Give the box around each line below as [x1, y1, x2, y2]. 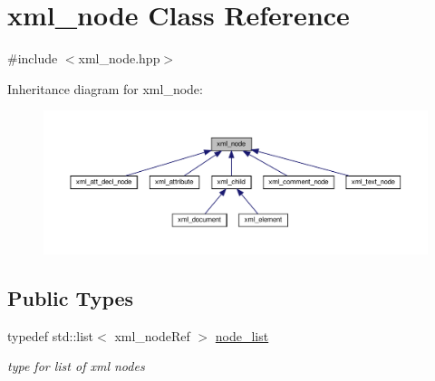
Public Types [7, 283, 134, 311]
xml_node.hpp [78, 49, 160, 68]
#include [7, 49, 58, 68]
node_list [215, 326, 269, 345]
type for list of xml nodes [7, 357, 145, 376]
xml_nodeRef [114, 326, 190, 345]
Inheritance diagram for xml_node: [7, 79, 203, 98]
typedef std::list [7, 326, 94, 345]
